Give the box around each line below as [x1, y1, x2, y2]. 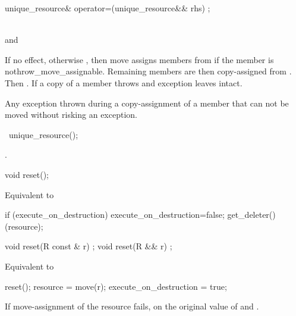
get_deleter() [227, 208, 276, 221]
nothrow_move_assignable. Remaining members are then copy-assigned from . [5, 65, 292, 77]
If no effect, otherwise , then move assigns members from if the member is [5, 53, 274, 65]
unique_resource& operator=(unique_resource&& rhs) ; [5, 2, 210, 14]
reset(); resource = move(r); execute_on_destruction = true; [5, 280, 227, 292]
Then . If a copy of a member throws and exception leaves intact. [5, 76, 243, 89]
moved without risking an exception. [5, 108, 137, 121]
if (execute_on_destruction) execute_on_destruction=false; [5, 208, 225, 221]
